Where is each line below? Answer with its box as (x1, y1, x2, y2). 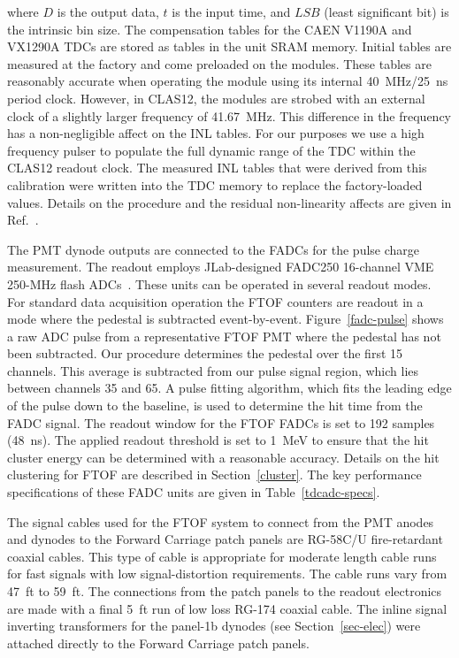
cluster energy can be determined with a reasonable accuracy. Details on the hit (7, 448, 440, 466)
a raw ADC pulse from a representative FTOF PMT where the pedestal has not (7, 326, 441, 345)
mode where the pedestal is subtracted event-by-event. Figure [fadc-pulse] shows (7, 310, 444, 328)
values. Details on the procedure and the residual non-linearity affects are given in (7, 193, 452, 211)
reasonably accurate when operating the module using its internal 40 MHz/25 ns (7, 72, 448, 90)
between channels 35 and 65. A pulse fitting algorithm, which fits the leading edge (7, 379, 452, 397)
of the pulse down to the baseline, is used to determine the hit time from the (7, 396, 423, 415)
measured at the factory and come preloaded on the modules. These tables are (7, 54, 432, 73)
